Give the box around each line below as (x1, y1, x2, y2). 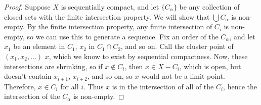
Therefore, (4, 81, 36, 91)
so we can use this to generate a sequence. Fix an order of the (27, 31, 219, 41)
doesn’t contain (4, 71, 52, 81)
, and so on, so (87, 71, 133, 81)
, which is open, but (179, 61, 241, 71)
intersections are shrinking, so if (4, 61, 103, 71)
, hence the (223, 81, 257, 91)
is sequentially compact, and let (61, 2, 159, 12)
